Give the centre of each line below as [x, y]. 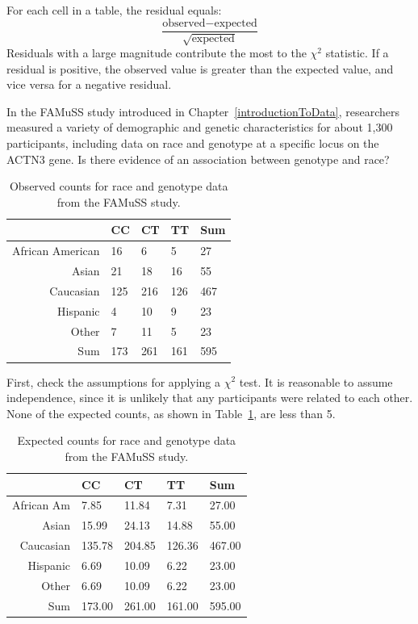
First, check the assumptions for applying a [114, 381]
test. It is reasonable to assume [316, 381]
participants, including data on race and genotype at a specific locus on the [193, 143]
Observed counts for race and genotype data [119, 186]
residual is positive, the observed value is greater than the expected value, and [200, 68]
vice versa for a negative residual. [89, 84]
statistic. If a [357, 53]
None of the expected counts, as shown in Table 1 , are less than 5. [171, 413]
